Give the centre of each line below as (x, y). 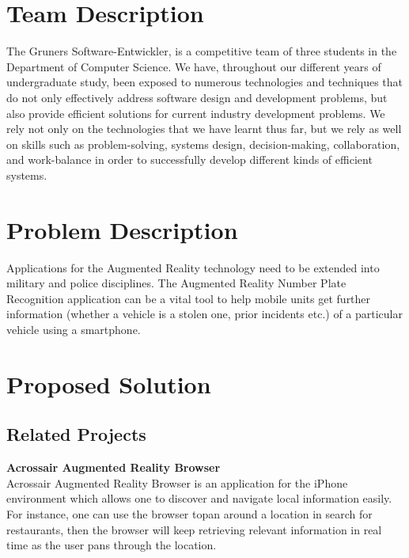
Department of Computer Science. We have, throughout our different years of (194, 66)
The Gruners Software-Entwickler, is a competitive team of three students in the (202, 51)
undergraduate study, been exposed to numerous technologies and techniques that (205, 82)
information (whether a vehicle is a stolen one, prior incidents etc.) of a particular (204, 314)
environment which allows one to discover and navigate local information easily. (199, 498)
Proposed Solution (109, 383)
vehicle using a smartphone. (74, 329)
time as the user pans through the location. (112, 545)
